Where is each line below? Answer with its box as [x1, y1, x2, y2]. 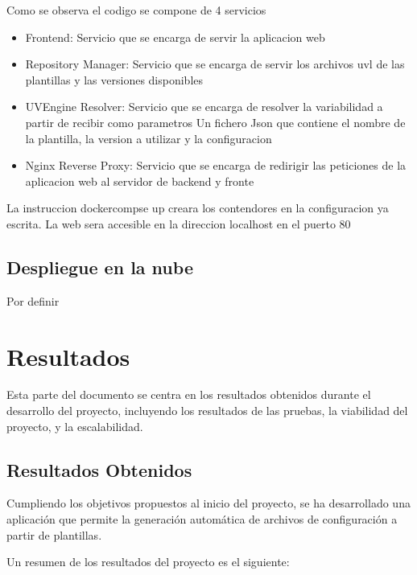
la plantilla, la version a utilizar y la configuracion [25, 129, 272, 146]
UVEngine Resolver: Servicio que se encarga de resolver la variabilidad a [25, 98, 383, 115]
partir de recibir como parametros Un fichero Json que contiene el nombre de [25, 113, 406, 130]
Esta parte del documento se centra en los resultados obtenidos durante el [6, 386, 371, 403]
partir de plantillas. [6, 526, 102, 543]
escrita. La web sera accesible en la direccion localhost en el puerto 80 [6, 215, 351, 232]
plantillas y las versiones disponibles [25, 71, 204, 88]
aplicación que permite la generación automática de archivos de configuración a [6, 511, 398, 528]
